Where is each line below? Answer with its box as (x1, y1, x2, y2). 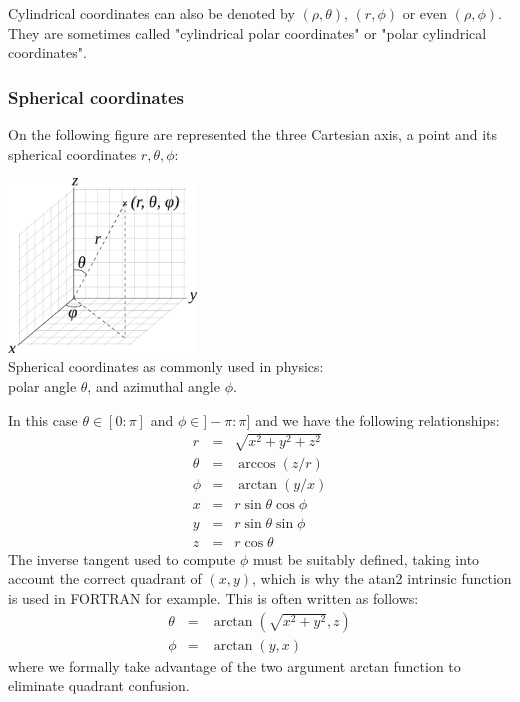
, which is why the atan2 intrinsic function (252, 568, 512, 589)
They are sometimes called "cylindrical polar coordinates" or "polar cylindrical (8, 22, 487, 43)
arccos (238, 456, 276, 471)
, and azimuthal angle (87, 375, 220, 396)
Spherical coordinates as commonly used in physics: (8, 356, 324, 377)
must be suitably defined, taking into (252, 548, 480, 569)
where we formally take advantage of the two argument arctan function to (8, 655, 461, 676)
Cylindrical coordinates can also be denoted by (8, 3, 295, 23)
